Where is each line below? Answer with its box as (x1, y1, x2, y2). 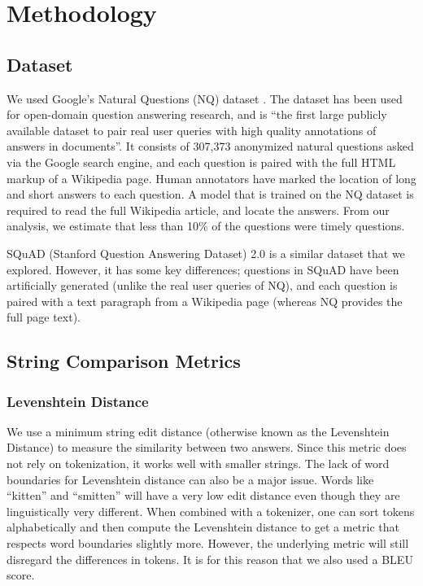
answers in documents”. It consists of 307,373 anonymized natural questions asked (7, 138, 414, 155)
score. (7, 566, 35, 584)
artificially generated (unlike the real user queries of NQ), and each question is (7, 277, 398, 294)
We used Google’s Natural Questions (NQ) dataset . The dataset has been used (7, 90, 403, 107)
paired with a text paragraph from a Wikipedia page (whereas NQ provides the (7, 292, 403, 309)
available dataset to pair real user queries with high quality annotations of (7, 121, 377, 138)
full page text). (7, 308, 81, 326)
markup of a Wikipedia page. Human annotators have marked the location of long (7, 169, 416, 186)
